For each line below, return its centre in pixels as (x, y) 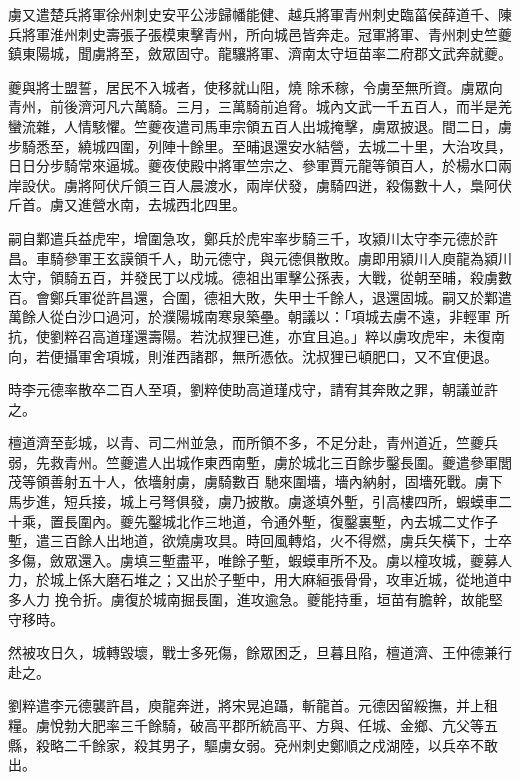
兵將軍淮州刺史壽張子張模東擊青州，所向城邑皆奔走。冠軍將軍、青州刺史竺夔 (260, 33)
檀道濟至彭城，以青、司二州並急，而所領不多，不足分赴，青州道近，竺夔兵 (253, 442)
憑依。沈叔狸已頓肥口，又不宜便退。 (378, 355)
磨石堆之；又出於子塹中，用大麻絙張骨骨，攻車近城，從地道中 (308, 579)
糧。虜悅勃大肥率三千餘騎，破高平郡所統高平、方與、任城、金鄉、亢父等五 (253, 725)
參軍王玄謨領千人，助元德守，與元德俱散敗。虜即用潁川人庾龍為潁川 (287, 257)
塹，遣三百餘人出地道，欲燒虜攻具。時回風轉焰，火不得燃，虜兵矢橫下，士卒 (260, 540)
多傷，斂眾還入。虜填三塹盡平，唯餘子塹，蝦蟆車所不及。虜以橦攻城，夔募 (253, 559)
